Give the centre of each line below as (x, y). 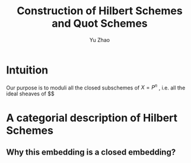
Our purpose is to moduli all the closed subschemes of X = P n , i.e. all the (96, 87)
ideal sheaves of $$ (30, 94)
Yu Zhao (100, 40)
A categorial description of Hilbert (92, 118)
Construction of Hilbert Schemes (100, 11)
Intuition (27, 70)
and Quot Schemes (100, 23)
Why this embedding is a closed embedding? (91, 152)
